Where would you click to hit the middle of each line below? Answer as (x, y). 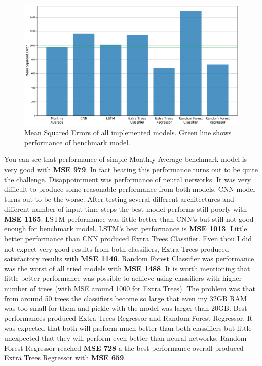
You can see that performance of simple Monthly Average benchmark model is (126, 159)
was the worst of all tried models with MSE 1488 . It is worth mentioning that (127, 268)
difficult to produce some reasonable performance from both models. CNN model (130, 189)
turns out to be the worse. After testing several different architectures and (119, 199)
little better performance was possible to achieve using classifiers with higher (123, 278)
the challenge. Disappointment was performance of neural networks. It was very (128, 179)
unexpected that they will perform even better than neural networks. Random (125, 338)
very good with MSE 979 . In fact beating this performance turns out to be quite (131, 169)
